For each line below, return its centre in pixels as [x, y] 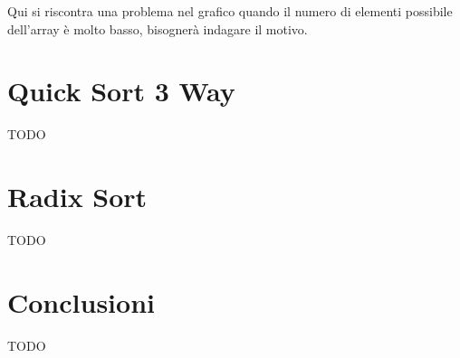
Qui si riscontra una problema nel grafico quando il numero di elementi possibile [230, 11]
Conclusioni [81, 301]
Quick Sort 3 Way [121, 91]
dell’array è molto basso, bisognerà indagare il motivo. [158, 28]
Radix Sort [77, 197]
